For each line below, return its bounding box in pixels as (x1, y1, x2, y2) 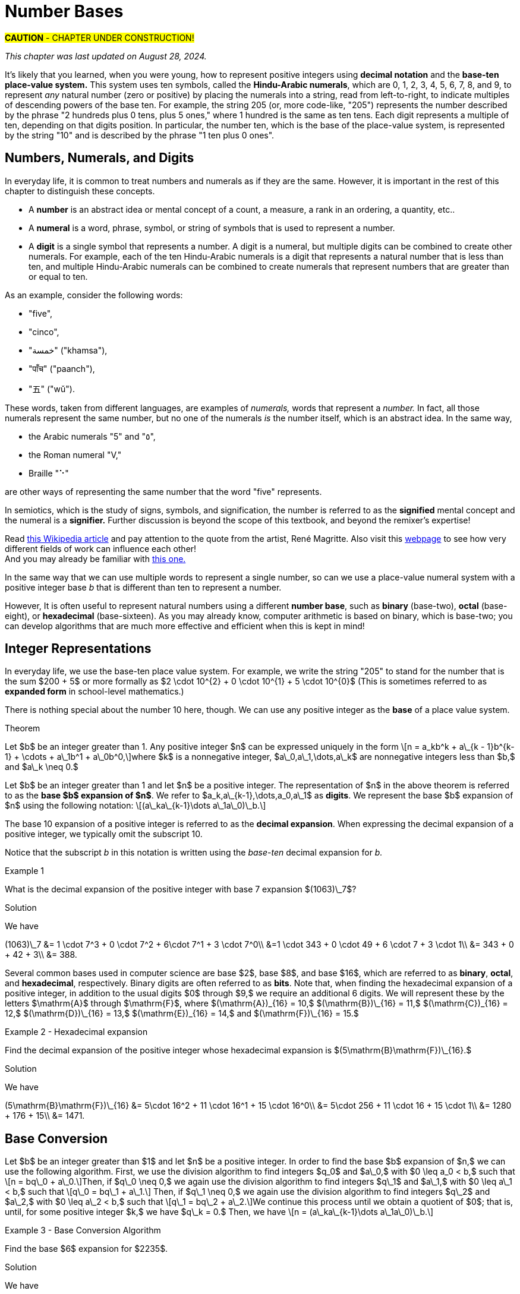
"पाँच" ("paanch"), (29, 363, 95, 374)
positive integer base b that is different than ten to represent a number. (5, 582, 282, 592)
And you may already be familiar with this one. (5, 553, 186, 564)
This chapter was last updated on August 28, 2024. (5, 51, 207, 61)
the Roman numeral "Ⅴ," (29, 449, 122, 460)
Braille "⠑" (29, 468, 69, 478)
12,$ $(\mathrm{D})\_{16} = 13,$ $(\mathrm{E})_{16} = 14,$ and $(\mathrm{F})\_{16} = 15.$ (5, 1008, 359, 1019)
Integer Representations (5, 641, 152, 657)
